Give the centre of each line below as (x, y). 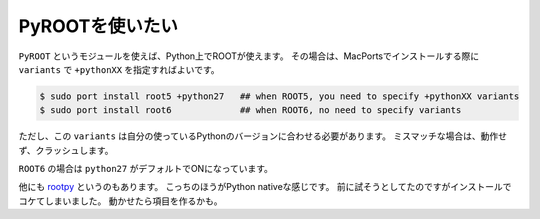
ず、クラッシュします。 (66, 150)
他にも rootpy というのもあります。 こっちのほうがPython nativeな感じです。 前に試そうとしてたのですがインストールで (265, 187)
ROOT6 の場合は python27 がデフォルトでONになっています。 (146, 169)
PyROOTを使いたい (98, 26)
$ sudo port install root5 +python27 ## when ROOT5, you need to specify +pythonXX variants (279, 96)
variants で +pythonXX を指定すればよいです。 (119, 69)
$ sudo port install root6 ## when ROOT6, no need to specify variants (250, 110)
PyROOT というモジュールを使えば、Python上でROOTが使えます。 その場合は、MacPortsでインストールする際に (249, 56)
